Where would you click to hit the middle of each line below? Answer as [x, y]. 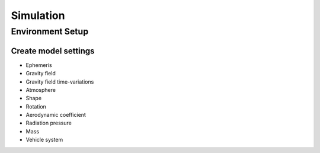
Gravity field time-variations [60, 82]
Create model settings [53, 51]
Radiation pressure [49, 123]
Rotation [36, 106]
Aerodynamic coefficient [56, 115]
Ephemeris [39, 65]
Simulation [38, 15]
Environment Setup [50, 31]
